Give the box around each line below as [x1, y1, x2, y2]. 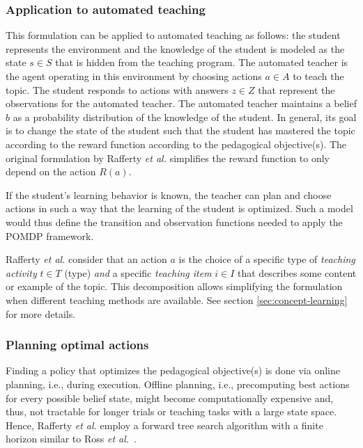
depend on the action [6, 164, 96, 179]
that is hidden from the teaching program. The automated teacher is [55, 55, 348, 70]
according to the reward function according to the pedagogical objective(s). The [6, 136, 347, 151]
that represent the [258, 82, 335, 97]
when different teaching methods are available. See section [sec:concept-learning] [6, 292, 348, 307]
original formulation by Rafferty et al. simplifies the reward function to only [6, 150, 330, 165]
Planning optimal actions [6, 336, 149, 353]
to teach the [293, 69, 344, 83]
